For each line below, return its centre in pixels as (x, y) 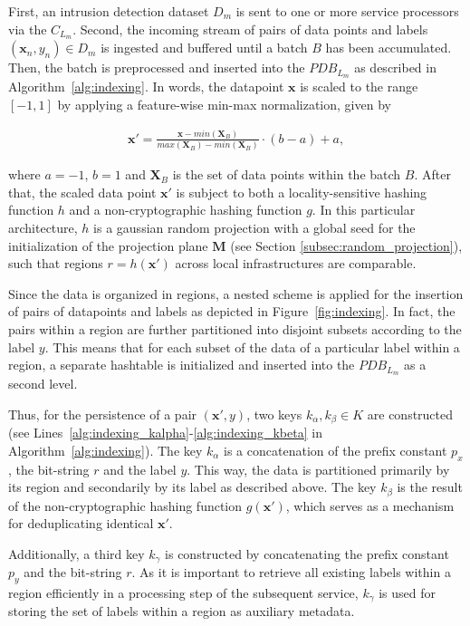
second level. (43, 384)
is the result (430, 487)
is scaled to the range (359, 87)
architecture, (43, 228)
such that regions (56, 263)
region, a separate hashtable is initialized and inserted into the (182, 365)
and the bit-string (73, 572)
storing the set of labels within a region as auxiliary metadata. (182, 611)
